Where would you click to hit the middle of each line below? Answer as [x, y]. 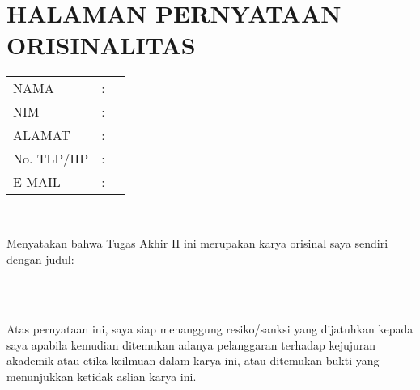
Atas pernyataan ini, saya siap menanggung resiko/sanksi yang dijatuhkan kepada [210, 329]
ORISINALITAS [101, 45]
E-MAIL [37, 182]
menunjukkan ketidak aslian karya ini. [102, 377]
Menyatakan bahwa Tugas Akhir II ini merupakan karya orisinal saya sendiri [197, 242]
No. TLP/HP [51, 159]
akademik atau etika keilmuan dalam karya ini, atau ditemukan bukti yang [193, 360]
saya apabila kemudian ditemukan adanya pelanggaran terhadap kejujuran [191, 344]
